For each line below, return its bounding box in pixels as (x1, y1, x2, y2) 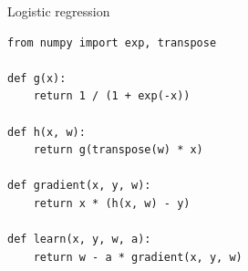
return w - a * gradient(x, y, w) (33, 250, 243, 264)
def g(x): (7, 71, 67, 85)
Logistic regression (7, 2, 110, 20)
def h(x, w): (7, 125, 86, 139)
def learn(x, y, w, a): (7, 233, 151, 246)
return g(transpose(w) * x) (33, 143, 203, 157)
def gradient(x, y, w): (7, 179, 151, 193)
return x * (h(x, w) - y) (33, 196, 191, 210)
